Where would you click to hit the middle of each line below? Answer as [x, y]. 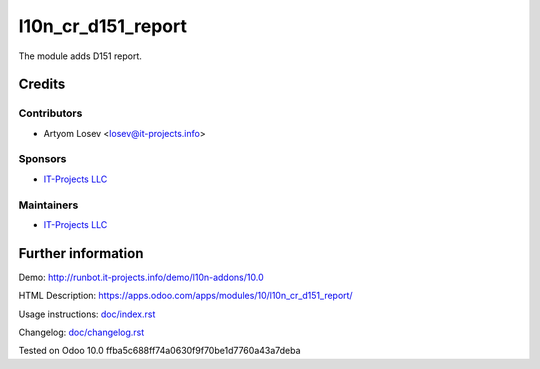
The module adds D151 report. [80, 56]
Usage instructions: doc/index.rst [87, 314]
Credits [42, 84]
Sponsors [42, 159]
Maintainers [48, 205]
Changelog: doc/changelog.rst [81, 332]
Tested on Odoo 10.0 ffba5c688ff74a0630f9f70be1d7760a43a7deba [159, 351]
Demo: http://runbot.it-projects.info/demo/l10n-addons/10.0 [141, 277]
